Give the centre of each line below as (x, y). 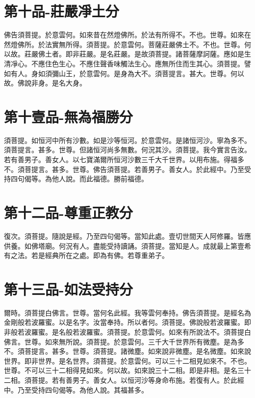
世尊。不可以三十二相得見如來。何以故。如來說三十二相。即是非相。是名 (121, 370)
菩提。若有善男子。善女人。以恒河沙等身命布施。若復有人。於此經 (138, 380)
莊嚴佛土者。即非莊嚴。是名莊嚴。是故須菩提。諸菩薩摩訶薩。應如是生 (138, 54)
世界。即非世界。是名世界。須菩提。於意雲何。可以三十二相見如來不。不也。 (127, 360)
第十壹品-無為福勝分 (68, 116)
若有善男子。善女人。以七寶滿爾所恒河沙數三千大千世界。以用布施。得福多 (124, 159)
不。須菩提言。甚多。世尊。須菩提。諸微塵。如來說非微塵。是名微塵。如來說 (127, 351)
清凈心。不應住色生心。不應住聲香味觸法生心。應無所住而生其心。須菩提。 (124, 63)
